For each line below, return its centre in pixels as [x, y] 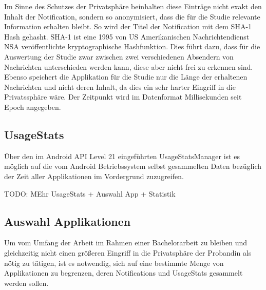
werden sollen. [26, 283]
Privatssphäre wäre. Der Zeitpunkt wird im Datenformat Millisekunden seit [123, 97]
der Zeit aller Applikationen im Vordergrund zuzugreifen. [94, 176]
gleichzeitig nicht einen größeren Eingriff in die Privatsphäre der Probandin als [128, 252]
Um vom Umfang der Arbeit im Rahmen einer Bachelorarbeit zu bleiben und [126, 243]
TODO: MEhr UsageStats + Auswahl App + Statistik [90, 193]
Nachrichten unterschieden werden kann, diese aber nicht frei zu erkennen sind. [129, 66]
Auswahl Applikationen [68, 221]
